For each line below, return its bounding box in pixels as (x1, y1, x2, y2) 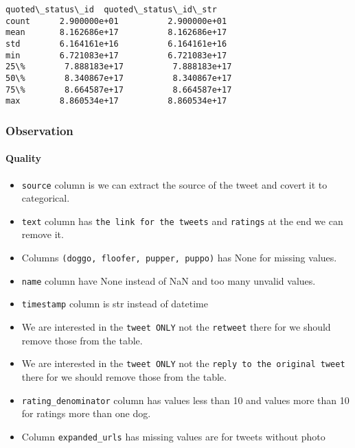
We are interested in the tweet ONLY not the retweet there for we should (21, 320, 331, 334)
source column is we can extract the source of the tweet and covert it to (21, 177, 328, 191)
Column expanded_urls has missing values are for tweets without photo (21, 429, 325, 443)
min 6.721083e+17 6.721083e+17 (5, 50, 227, 60)
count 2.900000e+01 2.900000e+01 (5, 16, 227, 26)
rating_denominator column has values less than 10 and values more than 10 (21, 392, 350, 407)
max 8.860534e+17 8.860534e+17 (5, 96, 227, 106)
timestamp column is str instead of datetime (21, 296, 208, 311)
